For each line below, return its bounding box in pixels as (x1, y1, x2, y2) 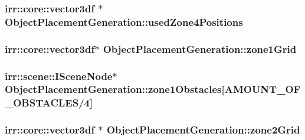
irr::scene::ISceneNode (5, 68, 113, 83)
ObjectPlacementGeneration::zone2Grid (106, 122, 300, 137)
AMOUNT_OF (224, 82, 301, 96)
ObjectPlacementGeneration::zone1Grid (103, 41, 297, 56)
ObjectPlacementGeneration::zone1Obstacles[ (5, 82, 225, 96)
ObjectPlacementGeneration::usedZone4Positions (5, 14, 243, 29)
